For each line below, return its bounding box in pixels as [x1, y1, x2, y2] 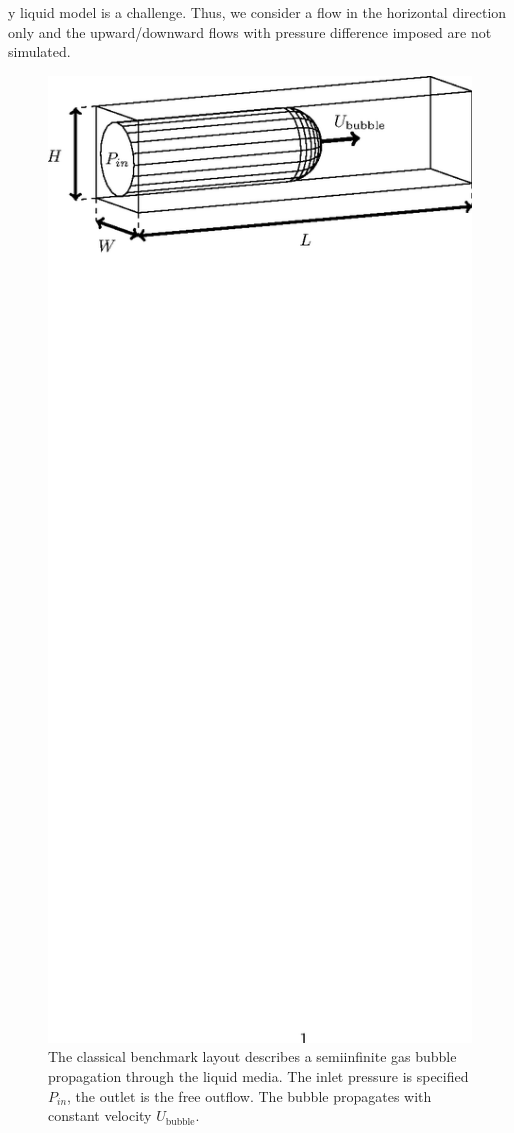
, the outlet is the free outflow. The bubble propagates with [67, 1085, 432, 1106]
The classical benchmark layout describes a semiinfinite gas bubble [48, 1046, 457, 1067]
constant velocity [48, 1105, 152, 1126]
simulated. [8, 41, 71, 62]
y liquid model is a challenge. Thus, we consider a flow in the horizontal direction [8, 2, 507, 22]
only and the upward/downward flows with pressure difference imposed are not [8, 21, 492, 42]
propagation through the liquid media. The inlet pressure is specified [48, 1065, 469, 1086]
